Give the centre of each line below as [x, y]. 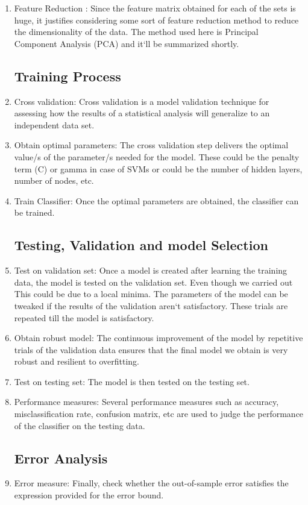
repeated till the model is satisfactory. [84, 317]
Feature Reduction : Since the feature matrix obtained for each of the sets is [155, 8]
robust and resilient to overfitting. [77, 361]
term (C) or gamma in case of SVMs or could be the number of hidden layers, [158, 168]
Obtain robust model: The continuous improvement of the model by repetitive [159, 338]
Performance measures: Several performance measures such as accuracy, [146, 402]
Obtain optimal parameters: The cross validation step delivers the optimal [151, 145]
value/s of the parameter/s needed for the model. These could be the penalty [157, 156]
